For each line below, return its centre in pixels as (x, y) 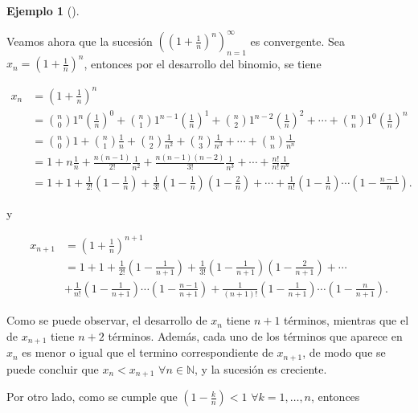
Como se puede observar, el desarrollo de (107, 320)
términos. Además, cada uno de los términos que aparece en (255, 335)
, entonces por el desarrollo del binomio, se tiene (203, 63)
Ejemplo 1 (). (43, 10)
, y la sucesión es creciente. (261, 368)
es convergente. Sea (298, 41)
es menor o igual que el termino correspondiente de (148, 352)
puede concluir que (53, 368)
